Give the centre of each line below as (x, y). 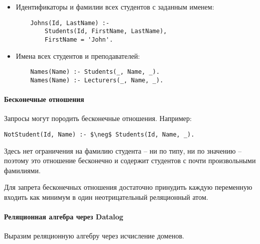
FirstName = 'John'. (79, 39)
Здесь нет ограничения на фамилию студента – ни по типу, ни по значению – (123, 150)
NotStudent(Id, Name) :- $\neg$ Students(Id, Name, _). (99, 134)
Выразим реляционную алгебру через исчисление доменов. (94, 236)
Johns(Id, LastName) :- (70, 23)
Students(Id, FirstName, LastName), (106, 31)
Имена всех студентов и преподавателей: (78, 55)
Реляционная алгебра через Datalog (64, 217)
